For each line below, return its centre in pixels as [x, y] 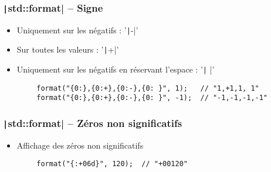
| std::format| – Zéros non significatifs [93, 123]
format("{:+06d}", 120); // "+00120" [112, 164]
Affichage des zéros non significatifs [80, 145]
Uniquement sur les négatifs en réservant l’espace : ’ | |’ [116, 69]
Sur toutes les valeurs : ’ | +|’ [68, 49]
